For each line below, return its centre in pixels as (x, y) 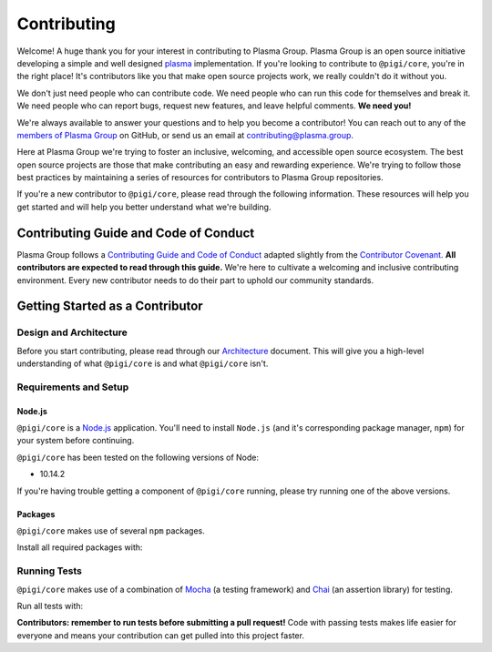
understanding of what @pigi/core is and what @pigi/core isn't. (143, 363)
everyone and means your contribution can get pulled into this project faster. (161, 635)
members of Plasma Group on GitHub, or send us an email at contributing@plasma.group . (185, 135)
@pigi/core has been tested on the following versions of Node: (138, 457)
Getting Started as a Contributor (110, 306)
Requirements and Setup (73, 387)
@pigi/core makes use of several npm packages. (111, 530)
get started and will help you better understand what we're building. (144, 207)
